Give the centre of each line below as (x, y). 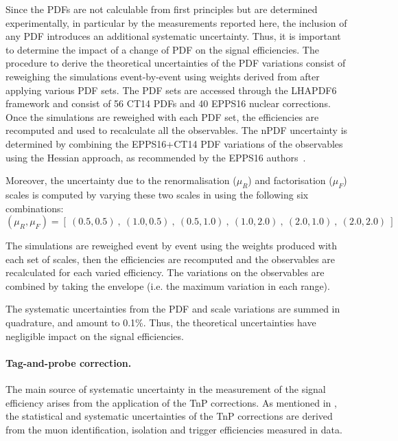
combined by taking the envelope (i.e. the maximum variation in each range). (168, 285)
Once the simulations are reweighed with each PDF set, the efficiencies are (162, 116)
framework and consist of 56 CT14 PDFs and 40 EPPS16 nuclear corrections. (168, 103)
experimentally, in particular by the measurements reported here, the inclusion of (176, 22)
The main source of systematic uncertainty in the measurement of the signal (166, 389)
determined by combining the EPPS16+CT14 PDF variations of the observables (174, 143)
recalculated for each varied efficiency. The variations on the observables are (165, 272)
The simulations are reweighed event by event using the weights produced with (171, 246)
